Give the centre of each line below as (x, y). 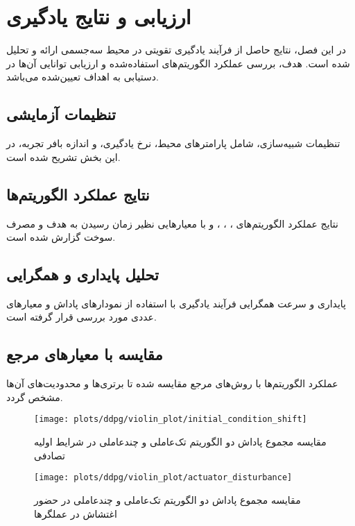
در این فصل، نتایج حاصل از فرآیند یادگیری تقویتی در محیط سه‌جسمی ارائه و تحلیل (176, 50)
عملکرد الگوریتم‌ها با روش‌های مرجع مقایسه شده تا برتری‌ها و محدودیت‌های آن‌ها (172, 383)
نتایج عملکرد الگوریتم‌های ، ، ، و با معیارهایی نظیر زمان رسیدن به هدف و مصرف (172, 223)
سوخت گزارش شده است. (61, 237)
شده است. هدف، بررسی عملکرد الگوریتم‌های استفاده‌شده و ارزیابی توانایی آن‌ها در (178, 63)
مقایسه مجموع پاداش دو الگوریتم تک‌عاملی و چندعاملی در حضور (167, 499)
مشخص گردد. (35, 397)
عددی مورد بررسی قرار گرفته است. (81, 317)
